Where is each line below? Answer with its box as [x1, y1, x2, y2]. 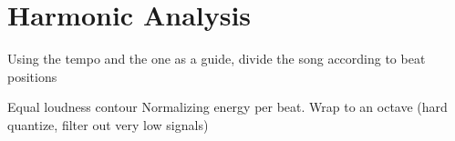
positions [7, 66, 57, 86]
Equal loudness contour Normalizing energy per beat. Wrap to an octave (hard [7, 97, 448, 116]
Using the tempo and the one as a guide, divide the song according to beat [7, 49, 426, 68]
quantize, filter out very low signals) [7, 115, 209, 134]
